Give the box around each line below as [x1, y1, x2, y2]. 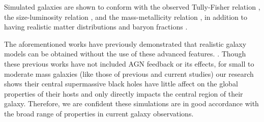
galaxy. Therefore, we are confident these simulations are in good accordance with [4, 98, 259, 109]
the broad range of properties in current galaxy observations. [4, 108, 194, 118]
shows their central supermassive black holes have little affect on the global [4, 78, 238, 89]
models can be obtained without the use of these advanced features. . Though [4, 48, 246, 59]
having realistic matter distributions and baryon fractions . [4, 21, 188, 32]
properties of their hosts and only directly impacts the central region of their [4, 88, 243, 99]
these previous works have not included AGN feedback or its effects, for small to [4, 58, 254, 69]
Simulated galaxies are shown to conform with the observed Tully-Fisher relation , [4, 2, 260, 12]
